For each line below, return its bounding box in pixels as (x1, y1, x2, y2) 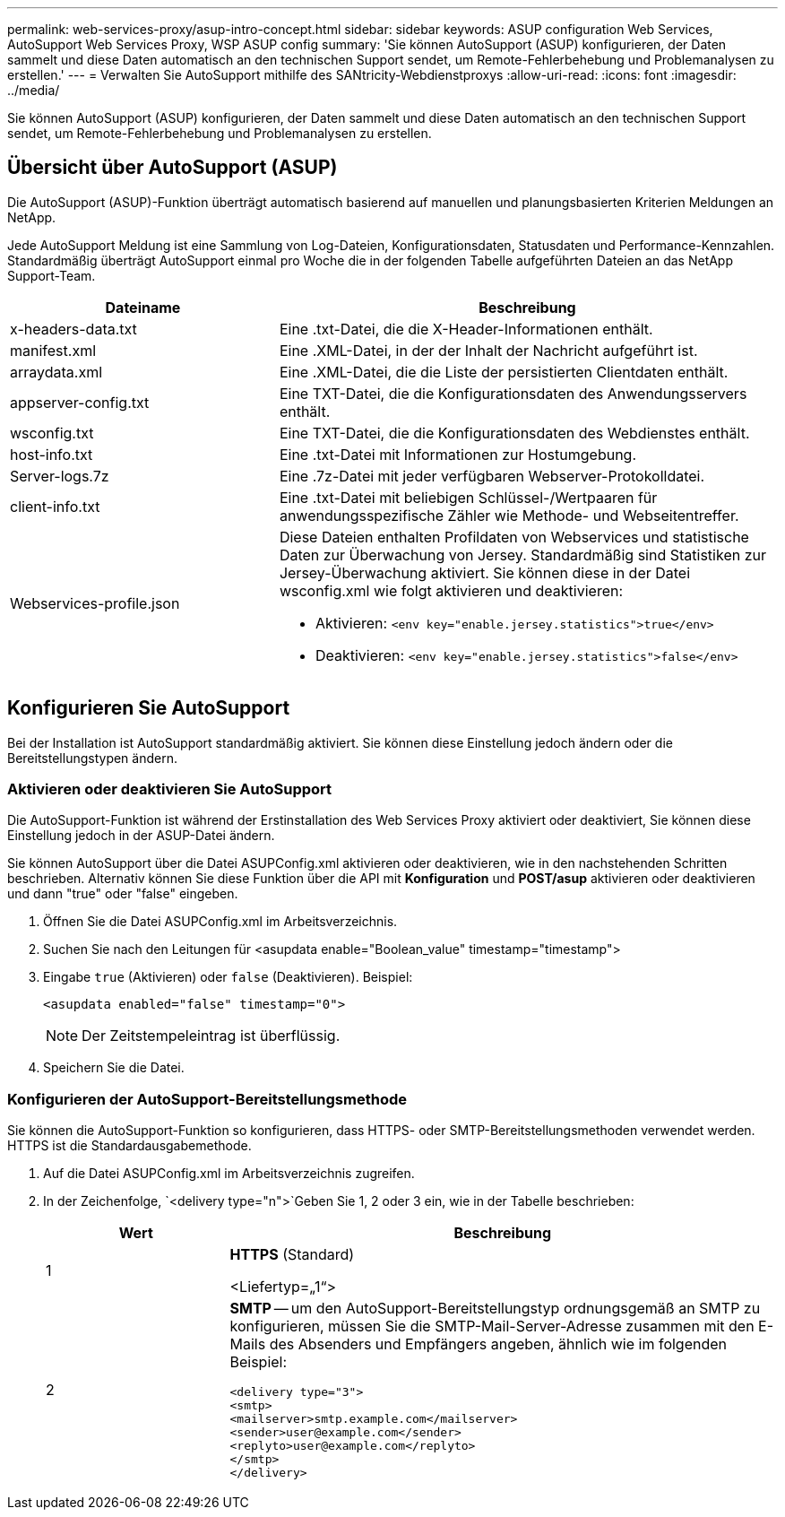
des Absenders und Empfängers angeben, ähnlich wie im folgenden (269, 1335, 728, 1354)
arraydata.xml (10, 362, 103, 381)
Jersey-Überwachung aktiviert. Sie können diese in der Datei (279, 563, 691, 582)
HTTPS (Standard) (229, 1245, 355, 1264)
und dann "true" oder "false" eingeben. (7, 886, 238, 902)
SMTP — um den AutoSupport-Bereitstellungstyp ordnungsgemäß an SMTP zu (229, 1299, 761, 1318)
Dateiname (105, 298, 181, 316)
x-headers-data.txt (10, 319, 137, 338)
